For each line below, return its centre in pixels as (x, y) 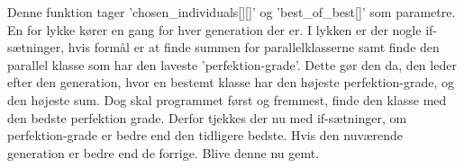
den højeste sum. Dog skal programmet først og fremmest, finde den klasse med (227, 99)
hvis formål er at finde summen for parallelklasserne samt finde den (254, 47)
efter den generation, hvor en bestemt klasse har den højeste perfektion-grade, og (231, 82)
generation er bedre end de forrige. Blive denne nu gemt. (164, 152)
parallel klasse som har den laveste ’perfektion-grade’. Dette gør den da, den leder (232, 64)
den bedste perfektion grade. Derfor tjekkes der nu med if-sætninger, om (207, 117)
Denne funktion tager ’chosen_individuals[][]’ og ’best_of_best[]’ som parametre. (232, 12)
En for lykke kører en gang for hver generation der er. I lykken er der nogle (214, 29)
